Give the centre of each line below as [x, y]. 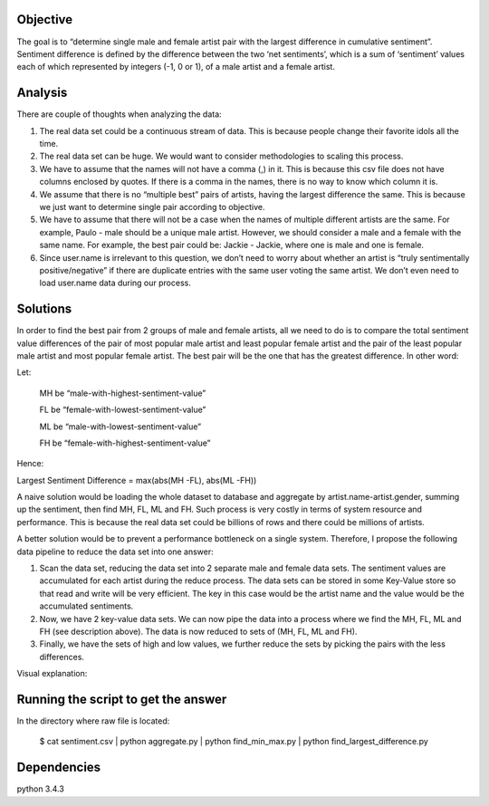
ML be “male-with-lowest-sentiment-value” [120, 427]
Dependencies [59, 768]
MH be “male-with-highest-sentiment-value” [123, 393]
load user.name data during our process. [115, 283]
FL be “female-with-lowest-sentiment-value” [123, 410]
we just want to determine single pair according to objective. [153, 206]
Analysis [42, 93]
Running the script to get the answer [122, 699]
